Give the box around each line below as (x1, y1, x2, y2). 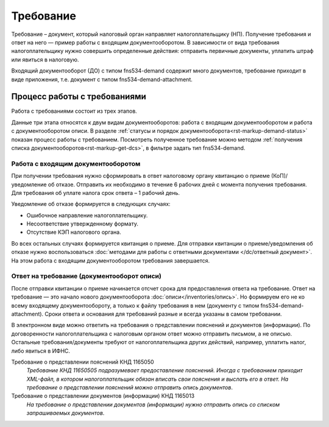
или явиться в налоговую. (11, 55, 79, 63)
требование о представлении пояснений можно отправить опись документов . (26, 384, 233, 391)
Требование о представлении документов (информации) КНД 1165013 (11, 392, 195, 400)
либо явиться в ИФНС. (11, 347, 70, 355)
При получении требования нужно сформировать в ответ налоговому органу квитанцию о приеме (11, 172, 271, 180)
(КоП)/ (271, 172, 288, 180)
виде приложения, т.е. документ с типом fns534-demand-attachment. (11, 76, 193, 83)
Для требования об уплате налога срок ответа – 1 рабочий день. (11, 189, 180, 196)
